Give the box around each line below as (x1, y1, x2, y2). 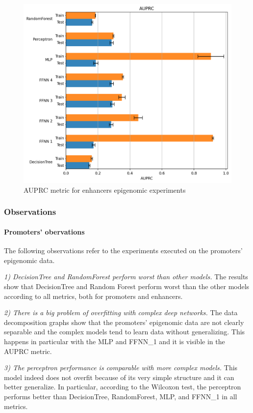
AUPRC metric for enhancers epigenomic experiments (24, 184, 186, 195)
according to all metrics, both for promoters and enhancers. (4, 291, 183, 301)
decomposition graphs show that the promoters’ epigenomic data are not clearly (4, 317, 244, 327)
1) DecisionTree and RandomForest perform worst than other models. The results (4, 271, 248, 282)
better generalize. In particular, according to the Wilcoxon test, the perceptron (4, 382, 241, 392)
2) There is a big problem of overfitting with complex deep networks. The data (4, 307, 238, 318)
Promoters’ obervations (4, 227, 85, 236)
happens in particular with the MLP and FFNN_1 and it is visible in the (4, 336, 225, 346)
